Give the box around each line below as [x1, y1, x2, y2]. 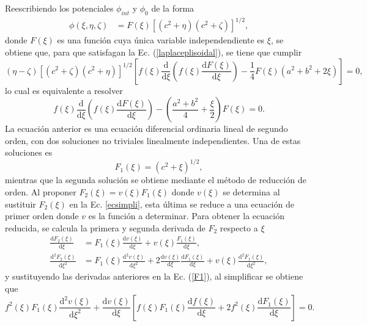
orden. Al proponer [5, 185, 76, 198]
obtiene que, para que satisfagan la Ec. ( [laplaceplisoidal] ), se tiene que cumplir [5, 45, 302, 58]
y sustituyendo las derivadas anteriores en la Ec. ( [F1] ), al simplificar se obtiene [5, 270, 303, 283]
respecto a [220, 221, 258, 234]
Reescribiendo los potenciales [5, 2, 114, 14]
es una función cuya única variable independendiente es [57, 34, 265, 46]
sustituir [5, 197, 36, 210]
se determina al [223, 185, 280, 198]
